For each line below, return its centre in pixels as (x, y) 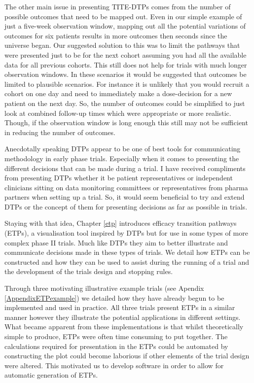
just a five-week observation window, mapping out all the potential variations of (125, 26)
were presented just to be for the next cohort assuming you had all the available (126, 54)
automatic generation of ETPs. (51, 375)
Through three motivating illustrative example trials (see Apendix (104, 288)
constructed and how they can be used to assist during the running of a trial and (127, 261)
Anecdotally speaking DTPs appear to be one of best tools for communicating (123, 149)
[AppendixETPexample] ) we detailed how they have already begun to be (114, 297)
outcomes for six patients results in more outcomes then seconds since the (116, 35)
